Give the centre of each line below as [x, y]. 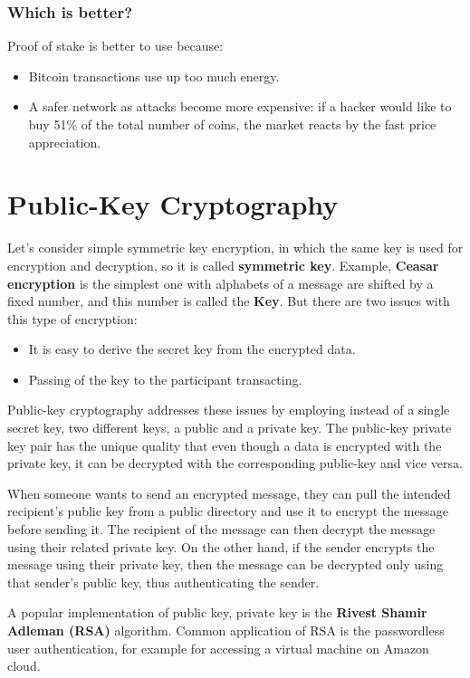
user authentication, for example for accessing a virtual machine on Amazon [218, 648]
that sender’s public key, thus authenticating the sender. [163, 582]
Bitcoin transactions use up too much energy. [154, 76]
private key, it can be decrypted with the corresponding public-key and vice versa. [235, 463]
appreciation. [65, 142]
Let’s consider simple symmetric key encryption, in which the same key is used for [235, 248]
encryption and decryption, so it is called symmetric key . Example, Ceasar [223, 265]
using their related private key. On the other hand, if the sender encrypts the [221, 546]
